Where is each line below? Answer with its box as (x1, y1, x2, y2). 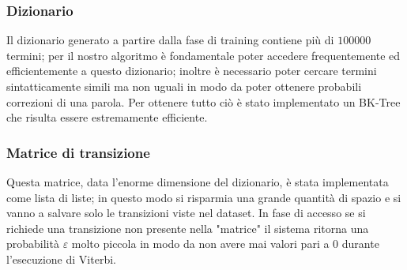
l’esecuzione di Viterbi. (6, 250, 116, 267)
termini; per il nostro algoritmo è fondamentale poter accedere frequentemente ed (6, 47, 401, 63)
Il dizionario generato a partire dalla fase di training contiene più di (6, 32, 334, 48)
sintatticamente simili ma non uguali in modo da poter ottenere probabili (6, 78, 362, 94)
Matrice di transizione (6, 142, 150, 162)
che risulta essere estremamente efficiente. (6, 109, 208, 126)
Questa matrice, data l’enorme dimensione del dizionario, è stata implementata (6, 174, 389, 189)
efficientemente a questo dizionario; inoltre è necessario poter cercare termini (6, 62, 377, 79)
